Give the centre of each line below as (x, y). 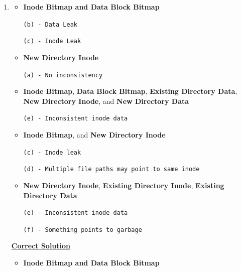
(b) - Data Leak (50, 24)
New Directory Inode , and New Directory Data (106, 101)
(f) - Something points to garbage (83, 230)
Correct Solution (41, 246)
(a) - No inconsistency (63, 75)
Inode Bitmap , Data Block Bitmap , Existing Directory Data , (130, 91)
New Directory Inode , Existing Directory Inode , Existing (124, 185)
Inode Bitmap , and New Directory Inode (94, 134)
